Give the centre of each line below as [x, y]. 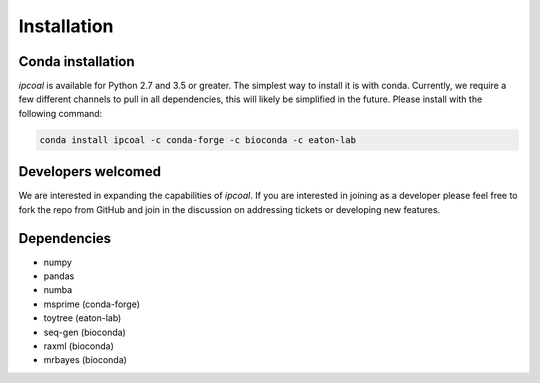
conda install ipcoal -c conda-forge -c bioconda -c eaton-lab [198, 139]
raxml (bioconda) [79, 346]
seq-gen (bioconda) [85, 332]
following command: [60, 113]
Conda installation [76, 61]
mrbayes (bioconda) [85, 360]
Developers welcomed [90, 171]
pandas [59, 276]
